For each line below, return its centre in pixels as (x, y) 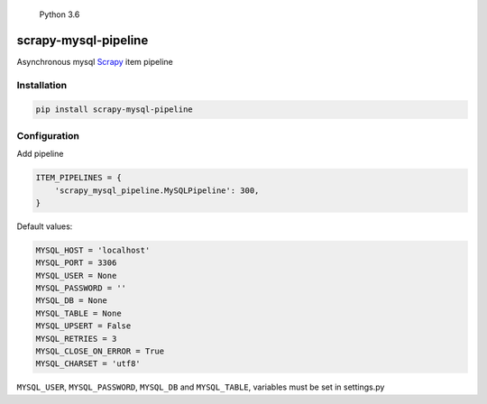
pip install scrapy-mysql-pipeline (114, 110)
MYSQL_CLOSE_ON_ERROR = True (100, 351)
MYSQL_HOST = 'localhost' (93, 250)
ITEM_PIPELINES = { (78, 178)
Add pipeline (40, 154)
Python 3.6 (60, 14)
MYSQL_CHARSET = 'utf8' (88, 364)
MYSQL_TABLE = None (78, 313)
